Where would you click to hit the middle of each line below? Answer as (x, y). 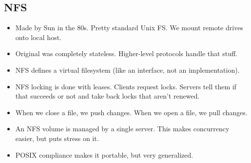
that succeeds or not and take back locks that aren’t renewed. (107, 96)
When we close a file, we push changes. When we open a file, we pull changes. (131, 112)
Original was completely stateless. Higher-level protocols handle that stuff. (126, 53)
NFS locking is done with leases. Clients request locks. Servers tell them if (126, 86)
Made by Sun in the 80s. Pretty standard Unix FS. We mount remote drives (129, 28)
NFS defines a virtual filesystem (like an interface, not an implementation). (127, 70)
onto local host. (38, 37)
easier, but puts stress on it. (57, 138)
